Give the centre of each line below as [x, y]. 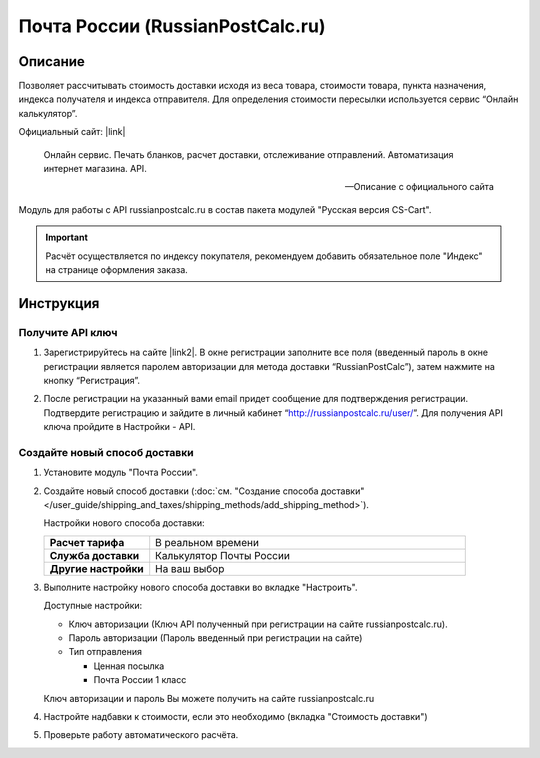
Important [67, 237]
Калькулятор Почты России [222, 555]
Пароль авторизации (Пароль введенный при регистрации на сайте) [215, 637]
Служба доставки [94, 555]
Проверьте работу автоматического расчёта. [141, 735]
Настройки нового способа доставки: [124, 523]
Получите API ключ [68, 332]
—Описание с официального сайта [419, 187]
